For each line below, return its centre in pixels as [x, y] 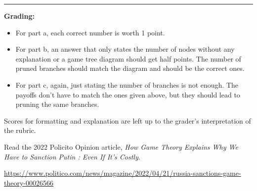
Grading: [19, 16]
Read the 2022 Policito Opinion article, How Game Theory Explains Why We [121, 146]
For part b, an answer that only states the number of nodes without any [125, 49]
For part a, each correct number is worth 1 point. [90, 32]
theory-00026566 [29, 182]
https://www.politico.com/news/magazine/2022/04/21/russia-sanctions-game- [123, 173]
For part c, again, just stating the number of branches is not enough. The [127, 84]
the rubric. [20, 130]
